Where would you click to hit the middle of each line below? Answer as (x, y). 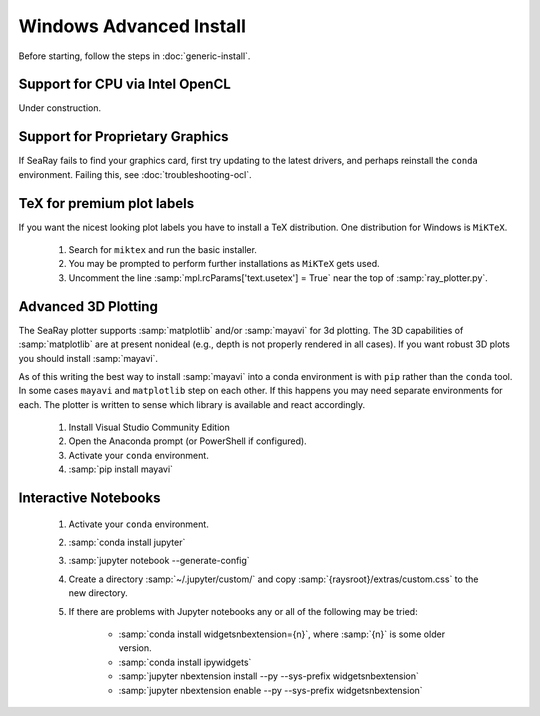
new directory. (98, 593)
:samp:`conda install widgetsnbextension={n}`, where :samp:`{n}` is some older (281, 634)
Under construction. (60, 108)
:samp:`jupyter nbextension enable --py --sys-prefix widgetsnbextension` (271, 690)
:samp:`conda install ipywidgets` (185, 662)
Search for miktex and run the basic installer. (162, 250)
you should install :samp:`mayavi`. (88, 358)
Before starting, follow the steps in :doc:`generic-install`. (134, 56)
